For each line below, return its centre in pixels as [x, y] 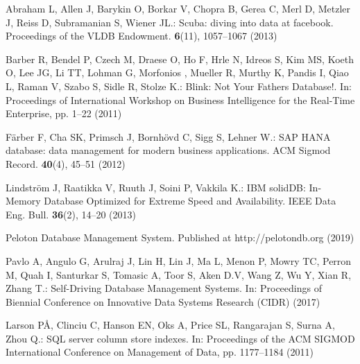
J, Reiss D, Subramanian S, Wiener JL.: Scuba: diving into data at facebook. [170, 22]
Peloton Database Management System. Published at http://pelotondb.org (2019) [180, 237]
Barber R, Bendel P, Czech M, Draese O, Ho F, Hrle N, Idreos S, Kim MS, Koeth [180, 59]
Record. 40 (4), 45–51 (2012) [66, 163]
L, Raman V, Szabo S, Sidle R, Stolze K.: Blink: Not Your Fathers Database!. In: [179, 86]
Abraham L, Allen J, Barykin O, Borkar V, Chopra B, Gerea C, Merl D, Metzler [178, 8]
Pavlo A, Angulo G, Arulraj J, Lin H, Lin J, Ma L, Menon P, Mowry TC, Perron [179, 260]
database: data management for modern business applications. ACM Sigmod [168, 150]
